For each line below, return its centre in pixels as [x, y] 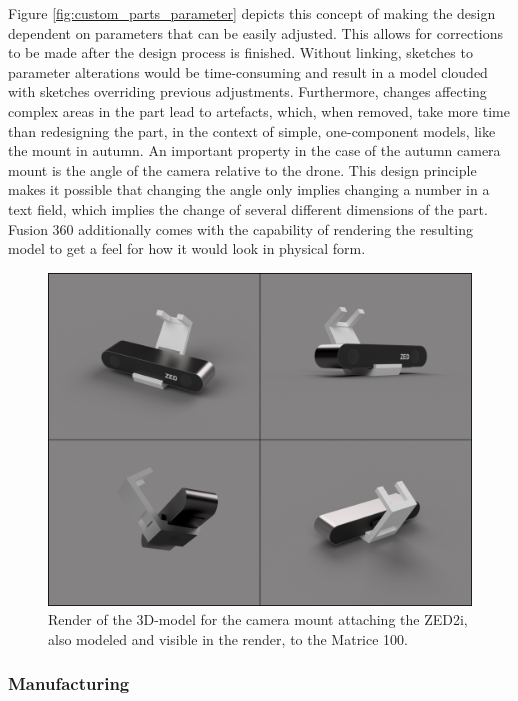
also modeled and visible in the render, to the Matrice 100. [228, 638]
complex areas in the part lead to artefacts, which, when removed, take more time [259, 110]
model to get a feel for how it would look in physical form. [187, 248]
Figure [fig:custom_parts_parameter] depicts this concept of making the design [252, 13]
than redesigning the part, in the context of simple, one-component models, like [252, 130]
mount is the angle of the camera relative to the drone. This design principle [242, 169]
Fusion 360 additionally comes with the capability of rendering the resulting [240, 228]
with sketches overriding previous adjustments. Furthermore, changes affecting [247, 91]
